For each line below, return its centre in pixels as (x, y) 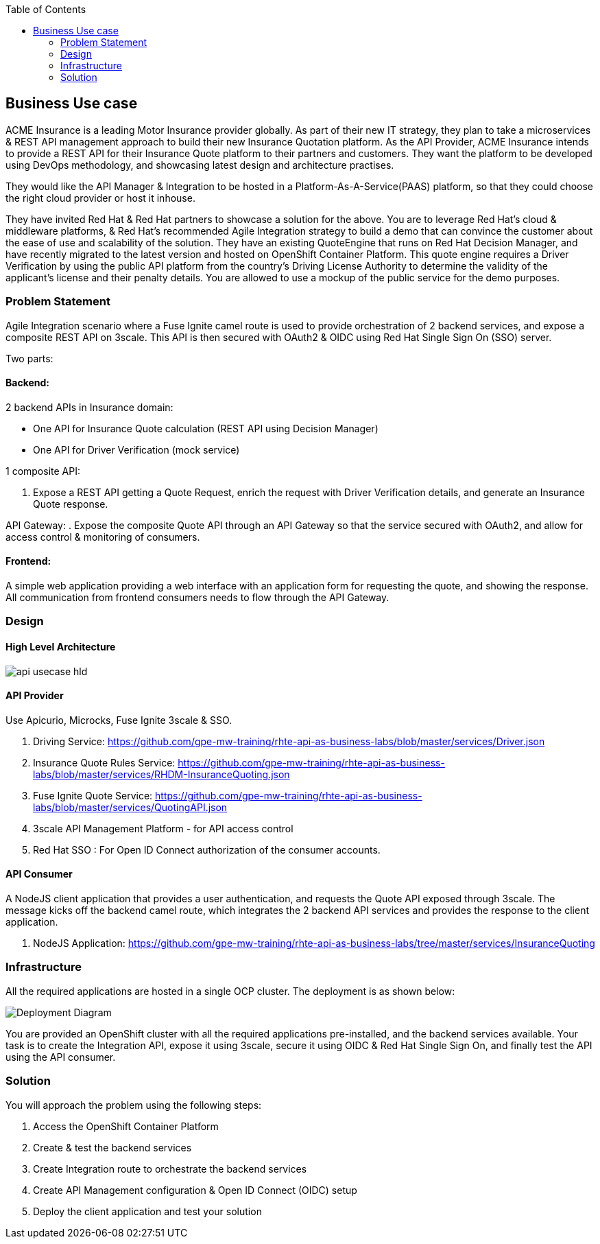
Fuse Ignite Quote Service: (93, 795)
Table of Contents (46, 9)
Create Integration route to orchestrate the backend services (170, 1169)
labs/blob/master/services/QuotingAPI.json (130, 807)
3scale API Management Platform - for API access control (163, 828)
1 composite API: (43, 471)
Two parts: (29, 358)
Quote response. (71, 504)
